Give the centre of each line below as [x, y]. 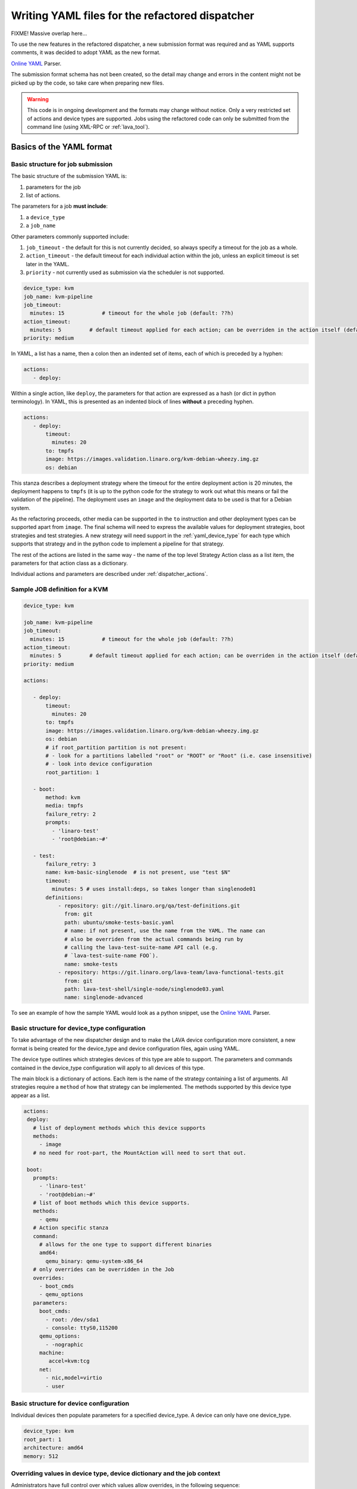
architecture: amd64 [53, 1448]
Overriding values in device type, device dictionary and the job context [115, 1473]
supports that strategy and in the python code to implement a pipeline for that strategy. [118, 544]
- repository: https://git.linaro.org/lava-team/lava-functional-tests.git [171, 973]
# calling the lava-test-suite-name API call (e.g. [141, 947]
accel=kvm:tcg [69, 1361]
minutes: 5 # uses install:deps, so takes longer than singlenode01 [154, 889]
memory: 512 [41, 1456]
